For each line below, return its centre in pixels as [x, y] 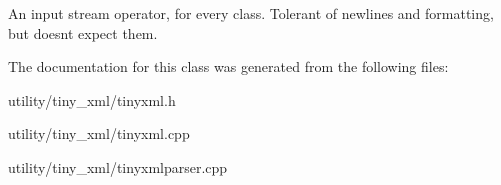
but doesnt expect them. [83, 32]
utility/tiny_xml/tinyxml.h [92, 99]
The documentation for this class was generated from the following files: [228, 66]
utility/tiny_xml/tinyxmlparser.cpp [118, 166]
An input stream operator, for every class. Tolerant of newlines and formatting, [251, 13]
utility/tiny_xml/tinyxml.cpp [99, 133]
